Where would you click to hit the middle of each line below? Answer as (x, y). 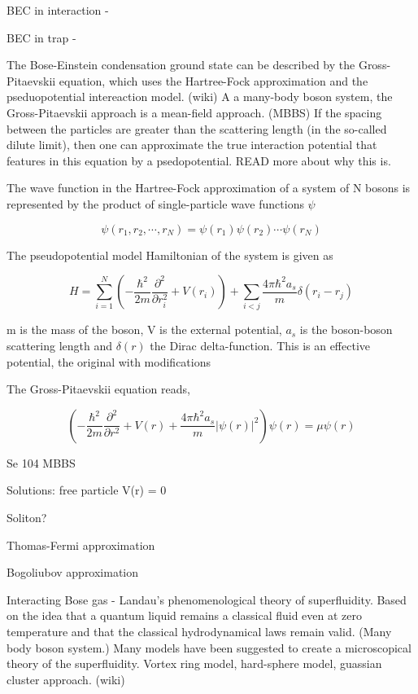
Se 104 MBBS (41, 462)
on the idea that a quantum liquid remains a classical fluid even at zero (185, 615)
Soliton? (27, 518)
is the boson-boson (346, 329)
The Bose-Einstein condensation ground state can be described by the (181, 65)
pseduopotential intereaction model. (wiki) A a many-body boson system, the (200, 97)
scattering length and (60, 346)
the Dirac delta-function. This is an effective (260, 346)
